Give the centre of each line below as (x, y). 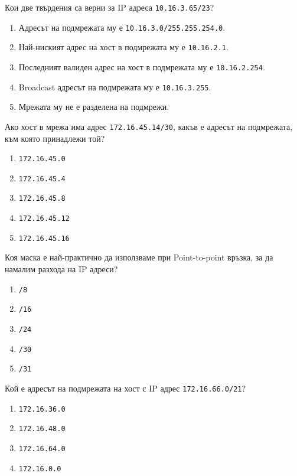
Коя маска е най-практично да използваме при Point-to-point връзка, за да (139, 257)
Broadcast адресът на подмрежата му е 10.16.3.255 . (115, 87)
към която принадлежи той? (55, 138)
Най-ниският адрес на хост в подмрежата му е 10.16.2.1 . (123, 47)
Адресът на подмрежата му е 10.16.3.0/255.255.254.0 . (122, 27)
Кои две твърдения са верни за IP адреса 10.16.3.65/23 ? (110, 7)
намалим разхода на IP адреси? (61, 269)
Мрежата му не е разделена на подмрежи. (94, 107)
